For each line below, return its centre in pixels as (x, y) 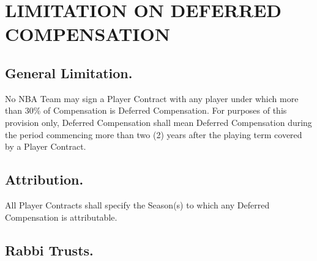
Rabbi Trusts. (49, 250)
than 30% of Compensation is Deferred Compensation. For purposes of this (146, 110)
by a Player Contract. (46, 146)
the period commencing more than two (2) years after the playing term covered (154, 134)
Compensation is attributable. (61, 217)
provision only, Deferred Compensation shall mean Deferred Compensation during (158, 122)
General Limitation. (69, 72)
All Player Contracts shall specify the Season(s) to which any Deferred (137, 204)
